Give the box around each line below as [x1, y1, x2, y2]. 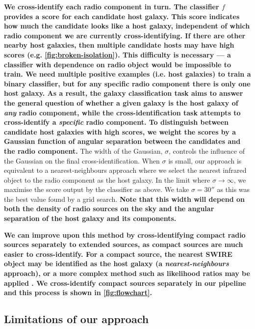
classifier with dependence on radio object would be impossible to [4, 59, 231, 69]
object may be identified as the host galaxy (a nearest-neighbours [4, 258, 229, 269]
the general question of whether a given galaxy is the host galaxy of [4, 97, 238, 108]
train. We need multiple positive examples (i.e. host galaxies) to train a [4, 69, 251, 79]
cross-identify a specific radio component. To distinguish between [4, 117, 229, 127]
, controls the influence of [169, 145, 245, 156]
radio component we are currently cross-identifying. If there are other [4, 30, 246, 40]
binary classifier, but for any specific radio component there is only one [4, 78, 251, 88]
